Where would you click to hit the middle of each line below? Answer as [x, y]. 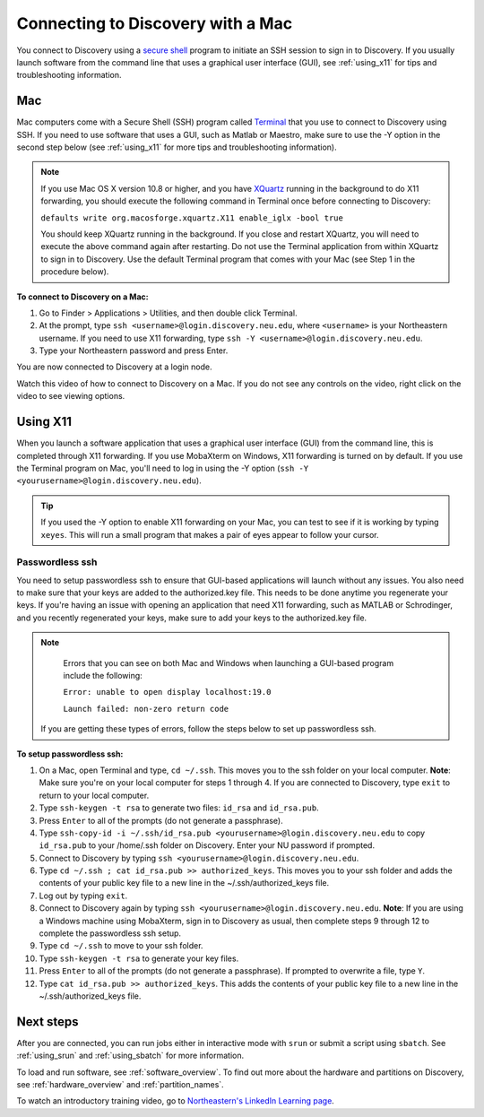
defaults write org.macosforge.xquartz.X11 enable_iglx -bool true [192, 218]
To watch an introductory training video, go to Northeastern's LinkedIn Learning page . [176, 1101]
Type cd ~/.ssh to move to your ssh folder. [121, 946]
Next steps [48, 1022]
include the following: [103, 675]
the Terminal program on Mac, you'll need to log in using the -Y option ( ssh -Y [163, 468]
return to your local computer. [94, 795]
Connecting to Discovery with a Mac [155, 23]
